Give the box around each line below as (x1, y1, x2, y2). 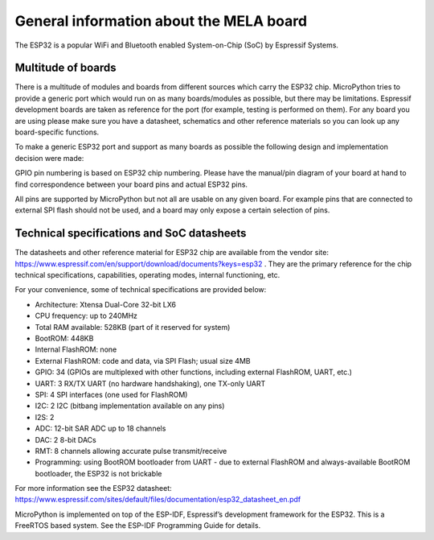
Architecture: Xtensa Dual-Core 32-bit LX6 (35, 299, 177, 309)
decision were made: (14, 153, 84, 163)
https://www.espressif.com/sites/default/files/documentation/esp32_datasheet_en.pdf (14, 495, 301, 505)
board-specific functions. (14, 127, 100, 137)
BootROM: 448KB (35, 334, 94, 343)
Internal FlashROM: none (35, 344, 117, 354)
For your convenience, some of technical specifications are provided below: (14, 285, 267, 295)
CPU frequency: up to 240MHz (35, 311, 138, 321)
